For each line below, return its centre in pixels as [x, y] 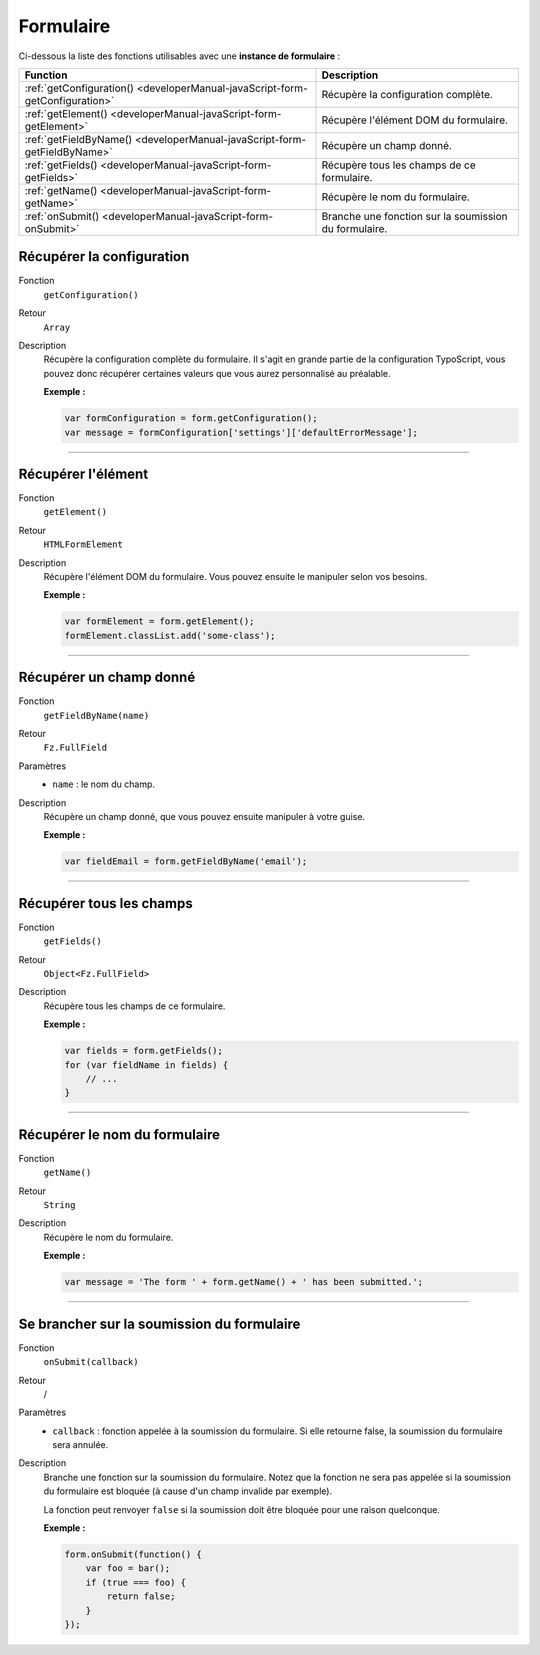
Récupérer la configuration [104, 256]
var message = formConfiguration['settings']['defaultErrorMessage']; [241, 432]
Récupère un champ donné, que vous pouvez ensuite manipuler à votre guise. [204, 817]
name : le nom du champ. [103, 784]
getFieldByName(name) [96, 715]
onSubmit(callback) [91, 1362]
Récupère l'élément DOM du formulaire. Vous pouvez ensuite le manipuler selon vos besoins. [235, 577]
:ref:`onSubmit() [62, 216]
